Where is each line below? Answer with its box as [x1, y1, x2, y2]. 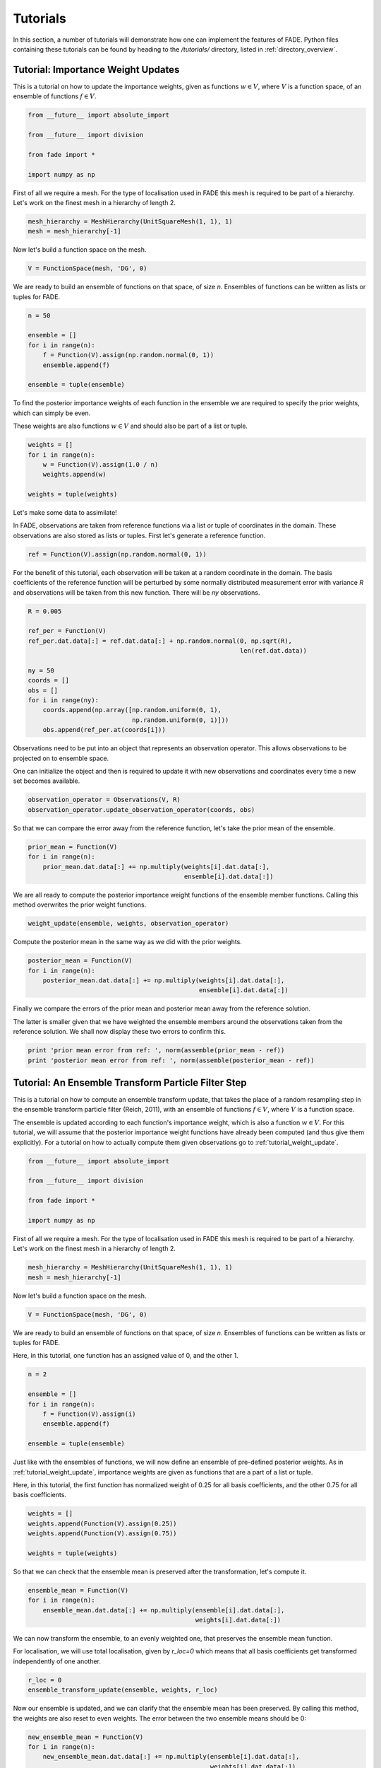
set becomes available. [13, 777, 80, 785]
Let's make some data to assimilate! [13, 508, 118, 517]
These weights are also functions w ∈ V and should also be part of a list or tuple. [13, 421, 248, 431]
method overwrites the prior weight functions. [13, 900, 147, 909]
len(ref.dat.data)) [240, 647, 307, 655]
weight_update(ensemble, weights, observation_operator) [28, 919, 229, 928]
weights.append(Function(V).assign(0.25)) [28, 1519, 177, 1528]
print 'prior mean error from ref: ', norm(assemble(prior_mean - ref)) [28, 1047, 285, 1054]
